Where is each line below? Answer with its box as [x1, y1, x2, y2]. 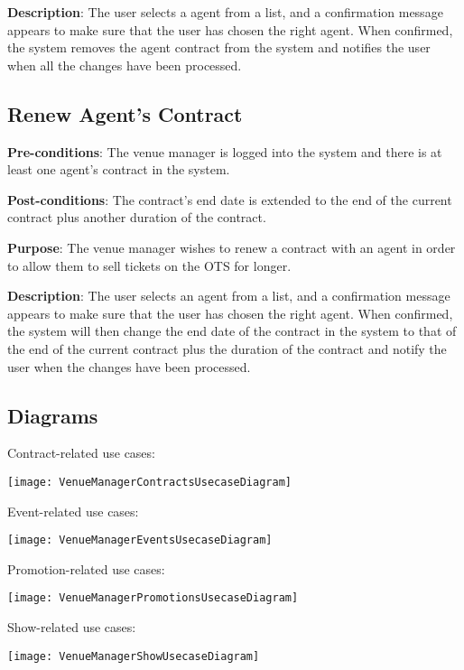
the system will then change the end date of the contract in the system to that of [7, 321, 457, 340]
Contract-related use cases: [7, 443, 155, 462]
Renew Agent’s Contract [7, 99, 243, 127]
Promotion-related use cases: [7, 559, 165, 578]
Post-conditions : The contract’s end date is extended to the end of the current [7, 190, 452, 209]
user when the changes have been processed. [7, 357, 251, 376]
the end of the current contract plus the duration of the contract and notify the [7, 339, 447, 358]
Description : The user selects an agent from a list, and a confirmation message [7, 286, 450, 305]
